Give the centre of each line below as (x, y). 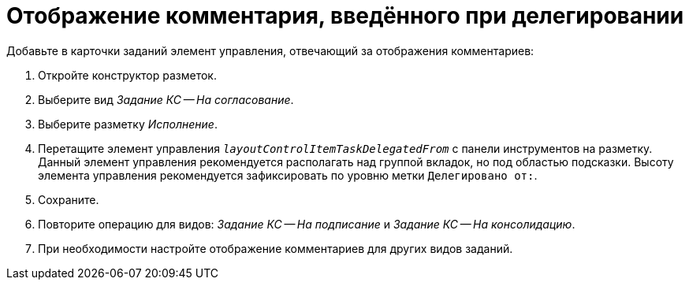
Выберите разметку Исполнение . (128, 124)
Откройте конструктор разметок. (127, 75)
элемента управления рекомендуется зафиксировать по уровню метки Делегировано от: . (288, 175)
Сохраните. (69, 199)
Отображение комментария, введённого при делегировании (345, 16)
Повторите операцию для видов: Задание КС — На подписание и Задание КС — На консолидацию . (307, 224)
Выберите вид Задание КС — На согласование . (166, 99)
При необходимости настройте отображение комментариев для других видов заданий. (276, 248)
